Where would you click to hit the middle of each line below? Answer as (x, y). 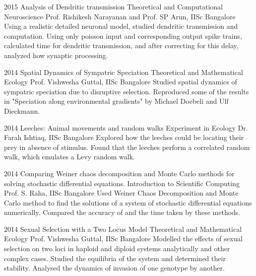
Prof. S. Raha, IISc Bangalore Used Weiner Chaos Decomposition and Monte (121, 193)
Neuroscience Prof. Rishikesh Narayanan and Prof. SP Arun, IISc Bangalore (120, 16)
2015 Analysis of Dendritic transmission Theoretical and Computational (113, 6)
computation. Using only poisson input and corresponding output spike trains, (123, 35)
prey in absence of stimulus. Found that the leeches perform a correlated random (127, 147)
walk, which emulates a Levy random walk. (69, 157)
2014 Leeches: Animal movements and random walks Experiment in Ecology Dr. (126, 127)
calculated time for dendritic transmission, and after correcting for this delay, (121, 45)
